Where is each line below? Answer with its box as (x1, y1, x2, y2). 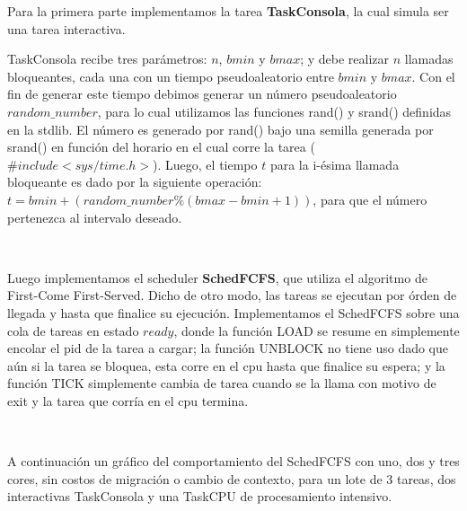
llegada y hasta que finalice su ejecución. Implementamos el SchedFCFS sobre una (7, 303, 460, 322)
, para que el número (313, 189, 427, 208)
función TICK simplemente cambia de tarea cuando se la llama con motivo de (7, 374, 436, 392)
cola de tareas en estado (7, 321, 139, 339)
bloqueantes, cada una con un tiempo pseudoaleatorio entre (7, 66, 334, 85)
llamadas (404, 49, 454, 68)
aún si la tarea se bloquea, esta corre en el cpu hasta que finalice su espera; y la (7, 356, 445, 374)
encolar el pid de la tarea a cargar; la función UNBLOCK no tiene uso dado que (7, 339, 449, 357)
